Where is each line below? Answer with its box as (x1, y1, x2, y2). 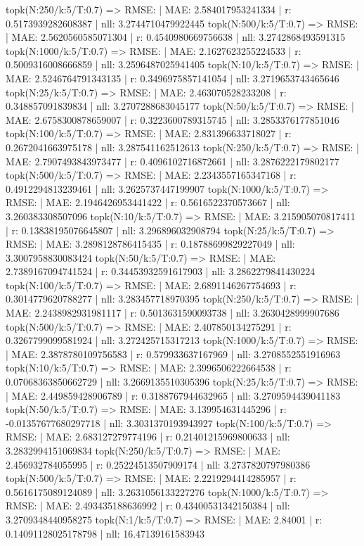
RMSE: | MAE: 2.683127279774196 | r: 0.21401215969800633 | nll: (6, 429, 290, 444)
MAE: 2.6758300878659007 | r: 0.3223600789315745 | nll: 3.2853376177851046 (6, 112, 339, 127)
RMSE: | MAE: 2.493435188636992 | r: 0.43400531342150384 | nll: (6, 498, 290, 513)
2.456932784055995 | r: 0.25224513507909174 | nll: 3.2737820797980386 (6, 457, 311, 471)
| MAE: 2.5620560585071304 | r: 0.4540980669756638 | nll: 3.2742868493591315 (6, 30, 346, 44)
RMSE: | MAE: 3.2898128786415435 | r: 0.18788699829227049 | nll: (6, 236, 295, 251)
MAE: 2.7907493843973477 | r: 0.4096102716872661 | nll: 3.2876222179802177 (6, 153, 339, 168)
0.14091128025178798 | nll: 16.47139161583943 (6, 526, 205, 540)
